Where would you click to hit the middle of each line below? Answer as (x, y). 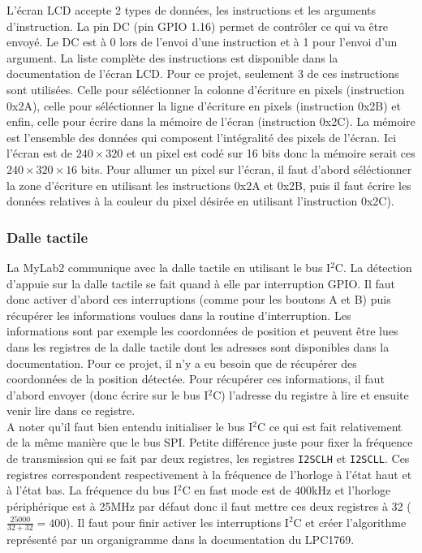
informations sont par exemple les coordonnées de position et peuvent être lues (202, 331)
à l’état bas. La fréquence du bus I (92, 490)
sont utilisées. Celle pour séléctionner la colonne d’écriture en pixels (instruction (206, 89)
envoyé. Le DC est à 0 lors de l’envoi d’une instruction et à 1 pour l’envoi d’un (202, 42)
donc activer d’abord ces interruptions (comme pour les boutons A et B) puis (199, 299)
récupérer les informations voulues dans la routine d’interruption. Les (179, 315)
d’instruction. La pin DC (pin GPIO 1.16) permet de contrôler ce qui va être (197, 26)
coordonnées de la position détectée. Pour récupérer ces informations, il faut (196, 379)
